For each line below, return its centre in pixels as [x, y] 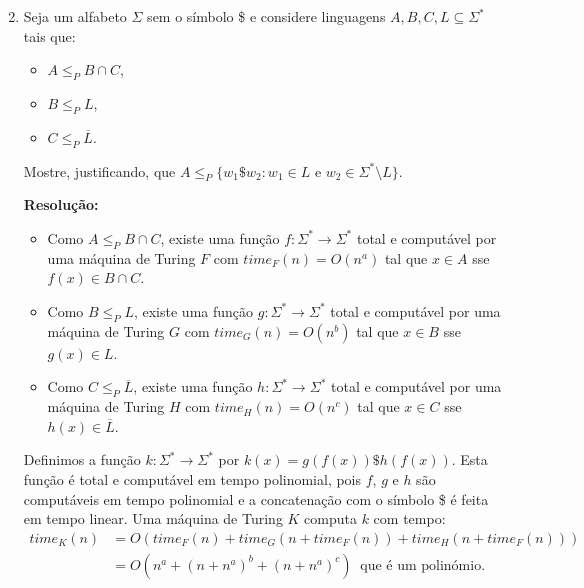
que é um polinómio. [423, 565]
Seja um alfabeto [75, 16]
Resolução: [61, 204]
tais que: [49, 35]
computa [330, 518]
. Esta [469, 459]
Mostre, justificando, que [99, 170]
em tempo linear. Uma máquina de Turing [153, 518]
